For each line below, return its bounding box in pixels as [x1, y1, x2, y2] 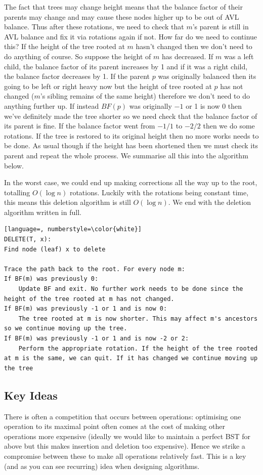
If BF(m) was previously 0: [4, 275, 99, 283]
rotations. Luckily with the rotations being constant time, [69, 187, 249, 197]
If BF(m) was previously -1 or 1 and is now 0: [4, 305, 167, 313]
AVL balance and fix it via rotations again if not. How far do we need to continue [4, 31, 257, 41]
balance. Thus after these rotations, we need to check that [4, 21, 184, 32]
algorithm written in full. [4, 206, 81, 217]
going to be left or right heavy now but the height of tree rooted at [4, 80, 212, 91]
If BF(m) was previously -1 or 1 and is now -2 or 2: [4, 335, 189, 342]
